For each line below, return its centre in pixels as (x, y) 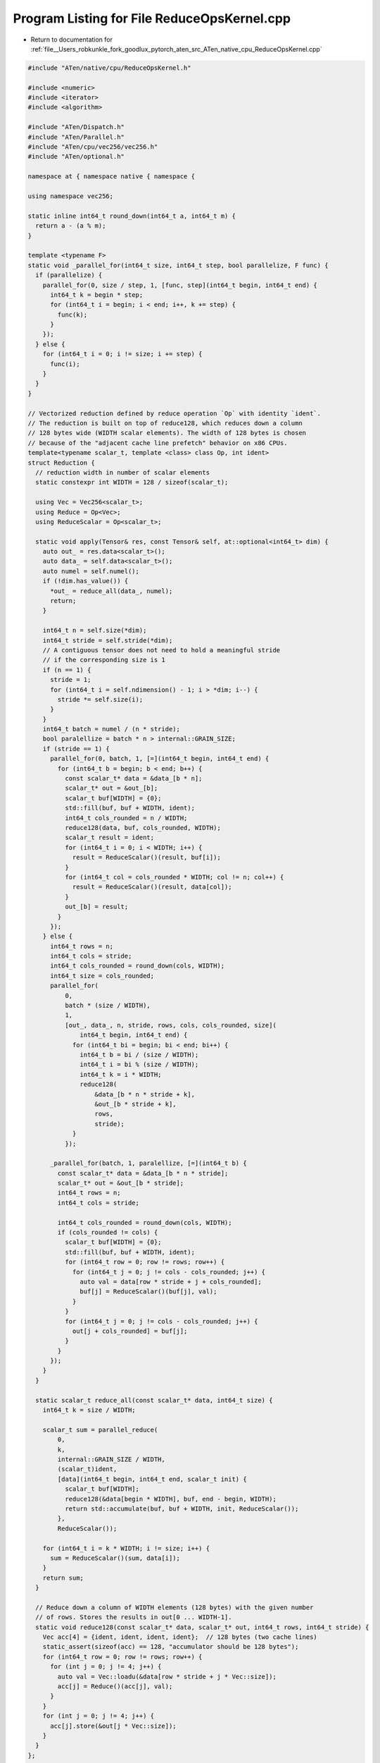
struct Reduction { (61, 463)
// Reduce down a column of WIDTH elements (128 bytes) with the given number (175, 1607)
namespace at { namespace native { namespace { (111, 177)
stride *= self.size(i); (100, 699)
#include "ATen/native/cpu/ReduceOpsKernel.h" (109, 68)
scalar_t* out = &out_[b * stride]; (121, 1183)
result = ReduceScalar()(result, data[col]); (152, 887)
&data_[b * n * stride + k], (145, 1094)
